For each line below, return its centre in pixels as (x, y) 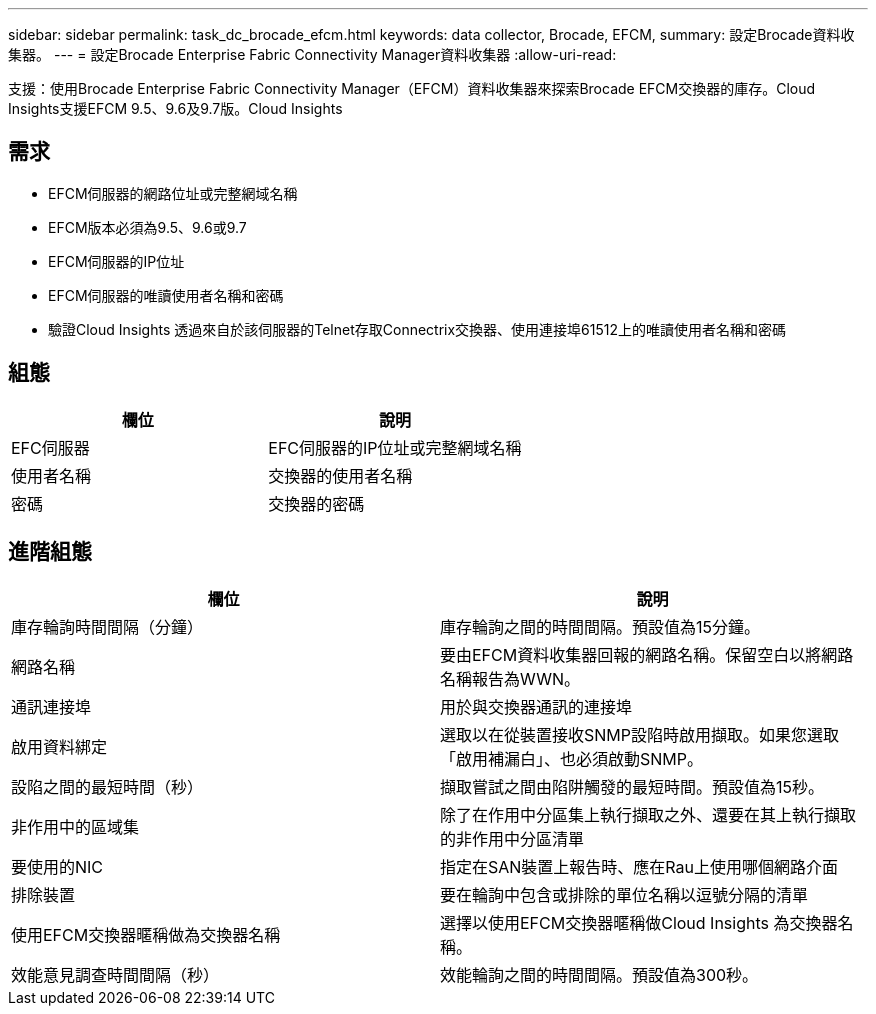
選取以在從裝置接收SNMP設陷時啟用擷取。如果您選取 (639, 734)
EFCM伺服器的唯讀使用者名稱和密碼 (166, 295)
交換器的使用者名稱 (340, 475)
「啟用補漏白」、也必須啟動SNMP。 (571, 758)
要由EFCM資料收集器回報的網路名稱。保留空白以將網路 (647, 654)
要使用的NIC (57, 866)
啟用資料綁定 (59, 746)
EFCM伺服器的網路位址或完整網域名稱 (173, 193)
